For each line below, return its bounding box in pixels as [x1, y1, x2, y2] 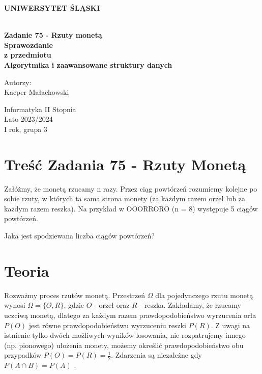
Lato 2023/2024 [4, 114, 53, 124]
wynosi [4, 300, 25, 310]
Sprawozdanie [4, 39, 53, 50]
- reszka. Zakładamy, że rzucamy [139, 300, 242, 310]
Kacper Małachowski [4, 87, 69, 97]
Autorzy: [4, 76, 32, 87]
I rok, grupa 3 [4, 123, 47, 134]
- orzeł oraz [94, 300, 130, 310]
